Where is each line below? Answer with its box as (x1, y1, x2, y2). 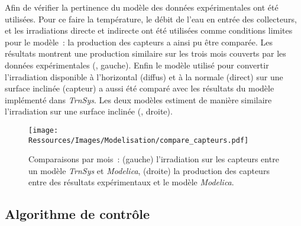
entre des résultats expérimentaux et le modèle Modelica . (28, 176, 234, 188)
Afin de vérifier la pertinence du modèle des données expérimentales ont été (5, 1, 279, 13)
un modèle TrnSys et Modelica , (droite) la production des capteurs (28, 164, 270, 176)
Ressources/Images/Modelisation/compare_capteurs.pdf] (28, 136, 249, 145)
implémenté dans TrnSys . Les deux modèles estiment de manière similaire (5, 93, 272, 106)
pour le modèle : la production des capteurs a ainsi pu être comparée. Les (5, 35, 273, 48)
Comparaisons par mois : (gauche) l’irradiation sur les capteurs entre (28, 153, 279, 165)
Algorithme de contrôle (5, 205, 150, 223)
